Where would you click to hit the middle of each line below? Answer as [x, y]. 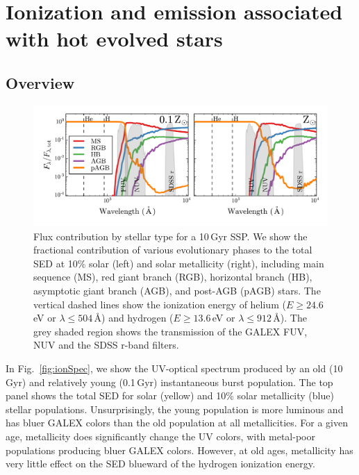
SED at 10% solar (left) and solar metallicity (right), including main [179, 263]
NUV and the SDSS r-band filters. [106, 345]
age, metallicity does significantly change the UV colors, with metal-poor [160, 436]
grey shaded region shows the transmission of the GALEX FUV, [170, 331]
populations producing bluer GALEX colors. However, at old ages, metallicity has [179, 450]
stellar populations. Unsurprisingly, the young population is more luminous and [175, 409]
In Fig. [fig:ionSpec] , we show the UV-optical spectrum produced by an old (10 [174, 368]
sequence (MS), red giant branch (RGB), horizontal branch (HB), [173, 277]
